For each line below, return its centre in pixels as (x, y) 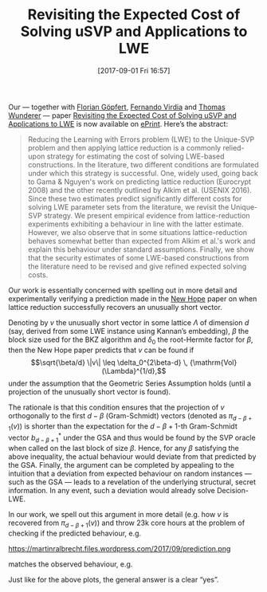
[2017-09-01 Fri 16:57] (134, 70)
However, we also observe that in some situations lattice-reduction (137, 232)
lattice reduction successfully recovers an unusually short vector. (116, 307)
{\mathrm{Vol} (214, 362)
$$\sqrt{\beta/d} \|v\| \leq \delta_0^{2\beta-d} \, (110, 362)
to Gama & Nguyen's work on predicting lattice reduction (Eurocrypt (139, 182)
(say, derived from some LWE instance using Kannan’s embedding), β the (129, 331)
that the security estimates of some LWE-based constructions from (138, 257)
